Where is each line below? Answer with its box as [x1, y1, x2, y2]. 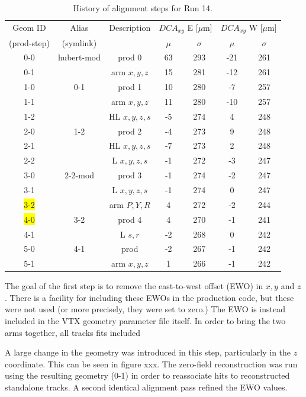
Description [109, 21, 151, 34]
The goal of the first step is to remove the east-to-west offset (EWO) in [5, 280, 263, 292]
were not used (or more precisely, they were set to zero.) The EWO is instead [5, 303, 286, 315]
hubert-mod [57, 51, 101, 63]
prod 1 [118, 81, 142, 93]
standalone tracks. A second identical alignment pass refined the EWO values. [5, 381, 288, 393]
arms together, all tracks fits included [5, 326, 141, 338]
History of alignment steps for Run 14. [73, 2, 212, 14]
